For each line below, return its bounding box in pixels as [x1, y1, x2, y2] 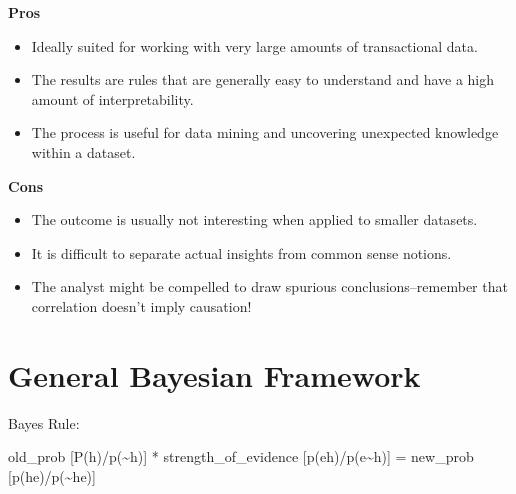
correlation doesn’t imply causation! [31, 295, 252, 316]
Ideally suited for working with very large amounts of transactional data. [31, 35, 478, 56]
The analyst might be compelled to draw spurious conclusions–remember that [31, 276, 508, 297]
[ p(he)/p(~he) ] [8, 465, 96, 486]
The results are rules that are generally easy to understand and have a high [31, 69, 495, 90]
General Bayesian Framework [8, 354, 421, 395]
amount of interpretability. [31, 88, 194, 109]
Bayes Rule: [8, 412, 80, 433]
